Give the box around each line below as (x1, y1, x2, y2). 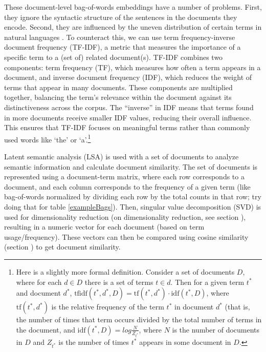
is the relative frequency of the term (51, 301, 164, 312)
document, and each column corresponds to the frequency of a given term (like (4, 181, 251, 192)
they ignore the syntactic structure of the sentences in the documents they (4, 11, 237, 22)
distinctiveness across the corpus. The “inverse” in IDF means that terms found (4, 101, 254, 112)
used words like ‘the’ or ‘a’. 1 (4, 132, 91, 144)
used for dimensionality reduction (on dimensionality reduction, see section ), (4, 211, 246, 222)
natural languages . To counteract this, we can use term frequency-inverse (4, 31, 235, 42)
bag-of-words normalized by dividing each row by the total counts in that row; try (4, 191, 261, 202)
